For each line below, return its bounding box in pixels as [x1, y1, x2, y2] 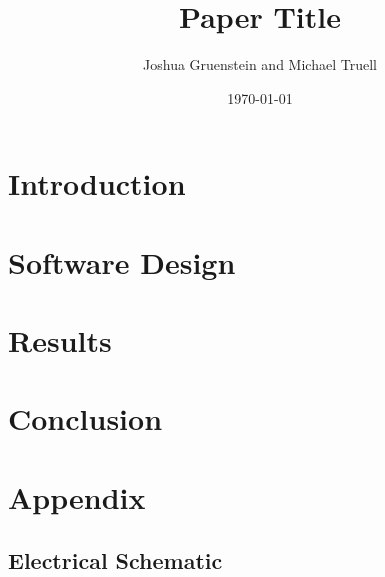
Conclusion [8, 398, 163, 439]
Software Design [8, 241, 236, 282]
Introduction [8, 163, 186, 204]
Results [8, 320, 112, 361]
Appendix [8, 476, 146, 517]
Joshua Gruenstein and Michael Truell [143, 54, 377, 75]
